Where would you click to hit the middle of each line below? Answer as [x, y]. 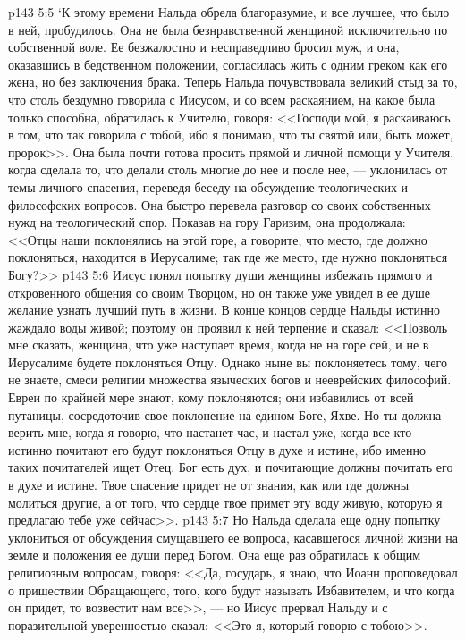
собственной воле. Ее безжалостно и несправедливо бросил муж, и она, [204, 47]
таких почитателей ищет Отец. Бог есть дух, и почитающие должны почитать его [231, 467]
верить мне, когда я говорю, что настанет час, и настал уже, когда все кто [210, 432]
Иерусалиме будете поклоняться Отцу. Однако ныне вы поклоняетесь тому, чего [228, 362]
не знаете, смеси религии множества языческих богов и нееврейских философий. [230, 379]
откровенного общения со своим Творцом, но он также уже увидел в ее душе [220, 292]
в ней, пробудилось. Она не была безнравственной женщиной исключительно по [228, 29]
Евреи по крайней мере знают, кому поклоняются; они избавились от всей [211, 397]
